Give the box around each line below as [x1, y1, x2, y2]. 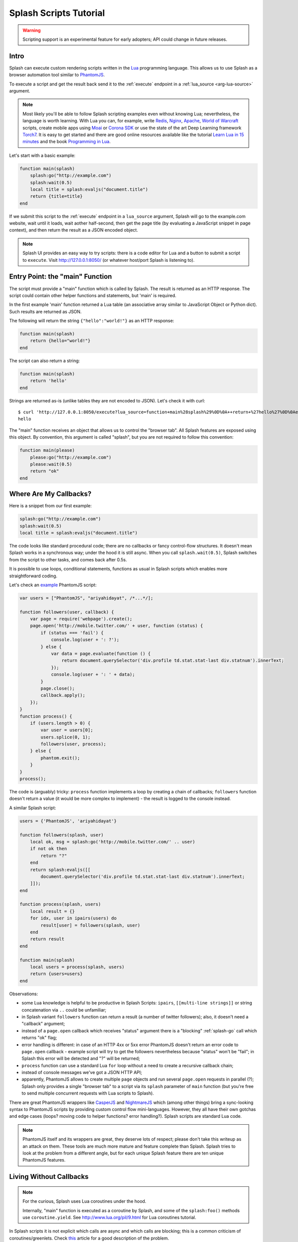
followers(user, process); [40, 741, 106, 747]
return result [30, 936, 65, 942]
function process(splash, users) [19, 902, 101, 907]
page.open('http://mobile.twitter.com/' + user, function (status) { [30, 623, 203, 628]
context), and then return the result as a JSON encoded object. [9, 227, 139, 233]
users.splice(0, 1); [40, 734, 91, 740]
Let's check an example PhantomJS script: [9, 582, 97, 588]
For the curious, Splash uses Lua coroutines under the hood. [22, 1198, 147, 1204]
